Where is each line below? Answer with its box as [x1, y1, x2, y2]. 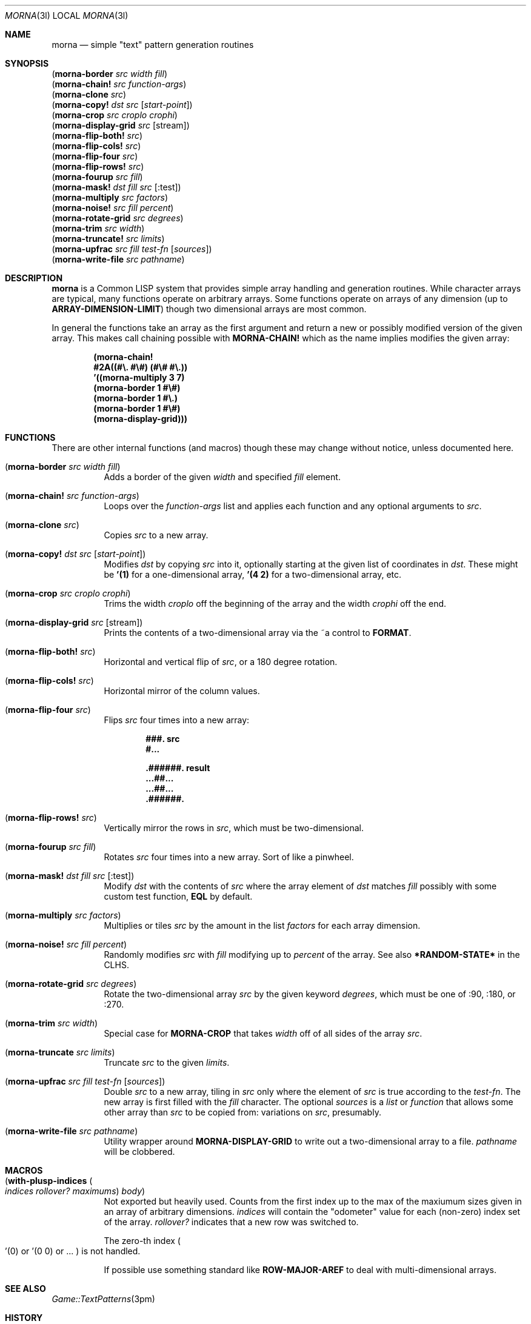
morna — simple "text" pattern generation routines [52, 39, 254, 50]
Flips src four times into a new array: [104, 715, 250, 725]
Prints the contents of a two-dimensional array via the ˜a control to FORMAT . [104, 627, 412, 638]
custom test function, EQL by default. [104, 891, 253, 901]
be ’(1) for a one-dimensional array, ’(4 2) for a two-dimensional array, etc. [104, 569, 402, 580]
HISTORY [5, 1312, 43, 1323]
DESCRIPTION [5, 273, 63, 283]
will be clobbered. [104, 1146, 175, 1157]
